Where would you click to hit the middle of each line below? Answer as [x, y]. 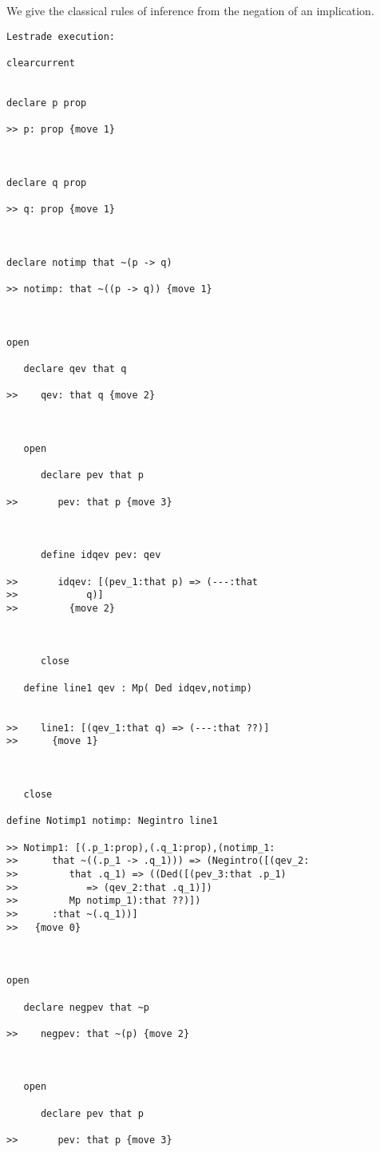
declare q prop [47, 182]
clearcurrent [41, 63]
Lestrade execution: [61, 36]
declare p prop [47, 103]
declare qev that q [75, 369]
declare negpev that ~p [86, 1007]
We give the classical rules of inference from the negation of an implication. [190, 10]
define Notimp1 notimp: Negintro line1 [112, 821]
